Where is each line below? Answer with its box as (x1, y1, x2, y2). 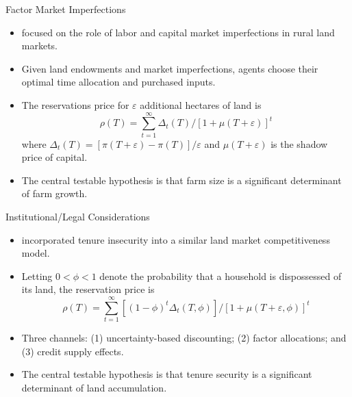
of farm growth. (21, 186, 88, 201)
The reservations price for (21, 97, 129, 112)
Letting (21, 268, 53, 283)
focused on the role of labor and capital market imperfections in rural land (21, 25, 335, 39)
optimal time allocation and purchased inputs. (21, 75, 216, 89)
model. (21, 246, 50, 260)
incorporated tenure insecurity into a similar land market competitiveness (21, 232, 330, 246)
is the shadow (271, 136, 328, 151)
